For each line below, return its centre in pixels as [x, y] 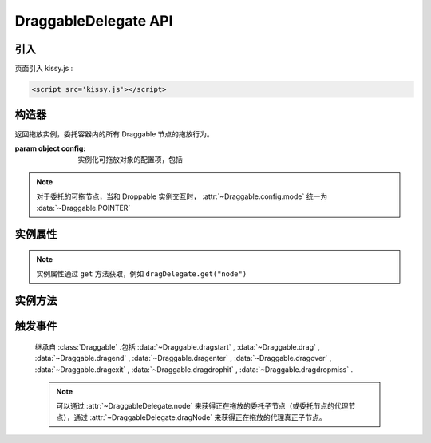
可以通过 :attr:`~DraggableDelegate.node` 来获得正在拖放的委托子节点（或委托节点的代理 [202, 406]
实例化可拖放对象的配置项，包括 [130, 160]
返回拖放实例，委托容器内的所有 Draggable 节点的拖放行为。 [115, 134]
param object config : [50, 148]
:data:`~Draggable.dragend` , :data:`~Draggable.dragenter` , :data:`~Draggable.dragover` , [183, 358]
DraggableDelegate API [94, 21]
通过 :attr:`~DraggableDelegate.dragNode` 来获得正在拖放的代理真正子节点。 [200, 417]
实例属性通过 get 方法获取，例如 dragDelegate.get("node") [142, 274]
